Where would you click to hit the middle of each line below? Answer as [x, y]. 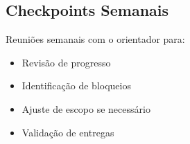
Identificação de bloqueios [76, 85]
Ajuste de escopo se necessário [86, 108]
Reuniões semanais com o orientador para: [95, 39]
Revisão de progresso [66, 62]
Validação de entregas [68, 132]
